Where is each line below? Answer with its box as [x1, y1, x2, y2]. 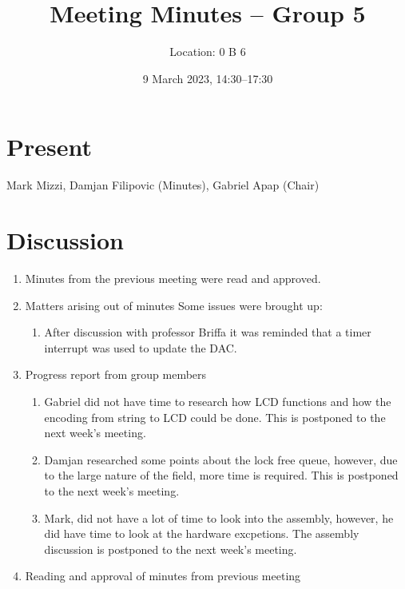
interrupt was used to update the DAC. [44, 339, 237, 356]
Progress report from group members [25, 366, 207, 383]
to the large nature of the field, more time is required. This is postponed [44, 467, 399, 484]
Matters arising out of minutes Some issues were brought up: [25, 296, 323, 313]
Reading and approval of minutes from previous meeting [25, 567, 301, 584]
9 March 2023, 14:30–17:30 [142, 70, 273, 86]
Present [6, 130, 93, 163]
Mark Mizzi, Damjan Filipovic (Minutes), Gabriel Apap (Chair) [6, 177, 320, 193]
